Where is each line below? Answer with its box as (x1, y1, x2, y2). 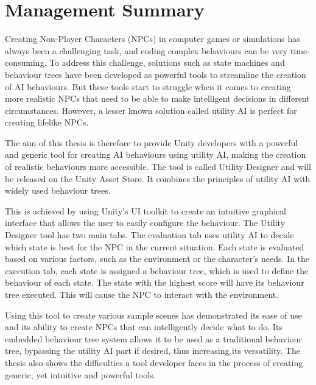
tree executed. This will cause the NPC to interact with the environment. (5, 288, 279, 300)
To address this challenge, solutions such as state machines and (49, 56, 285, 69)
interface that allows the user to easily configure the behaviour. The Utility (5, 216, 286, 229)
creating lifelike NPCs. (5, 116, 89, 129)
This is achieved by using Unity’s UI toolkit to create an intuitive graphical (5, 204, 286, 217)
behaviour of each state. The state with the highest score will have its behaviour (5, 276, 304, 289)
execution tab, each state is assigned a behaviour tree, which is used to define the (5, 264, 309, 277)
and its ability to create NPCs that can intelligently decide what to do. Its (5, 320, 283, 333)
